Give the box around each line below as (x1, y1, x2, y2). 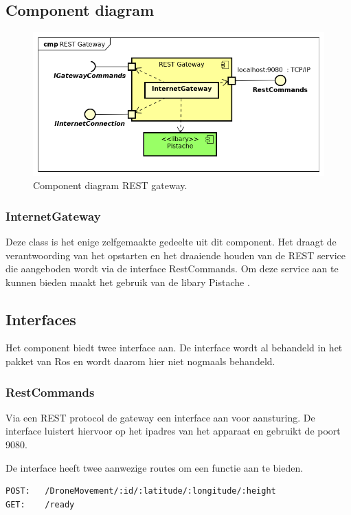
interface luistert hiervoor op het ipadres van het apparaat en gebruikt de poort (5, 424, 341, 438)
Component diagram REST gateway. (33, 178, 188, 193)
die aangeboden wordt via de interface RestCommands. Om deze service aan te (5, 261, 339, 276)
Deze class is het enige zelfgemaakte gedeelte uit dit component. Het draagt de (5, 234, 337, 248)
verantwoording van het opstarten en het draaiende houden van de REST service (5, 248, 346, 262)
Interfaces (5, 308, 76, 329)
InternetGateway (5, 207, 101, 224)
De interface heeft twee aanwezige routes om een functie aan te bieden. (5, 460, 304, 474)
